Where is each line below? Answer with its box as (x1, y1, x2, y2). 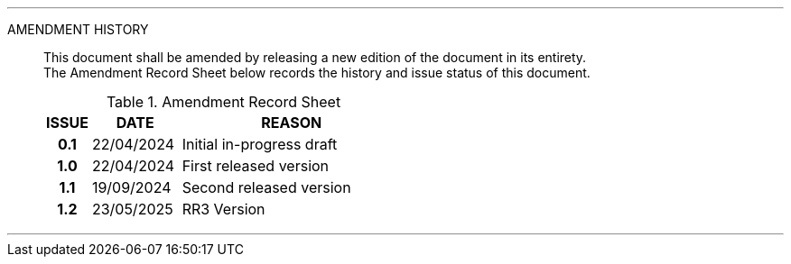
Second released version (181, 178, 351, 196)
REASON (261, 114, 322, 132)
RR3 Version (181, 200, 265, 218)
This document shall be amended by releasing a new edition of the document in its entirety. (43, 50, 587, 65)
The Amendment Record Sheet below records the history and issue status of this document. (43, 65, 591, 80)
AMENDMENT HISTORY (7, 22, 149, 37)
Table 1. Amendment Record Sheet (106, 93, 341, 111)
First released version (181, 157, 330, 175)
